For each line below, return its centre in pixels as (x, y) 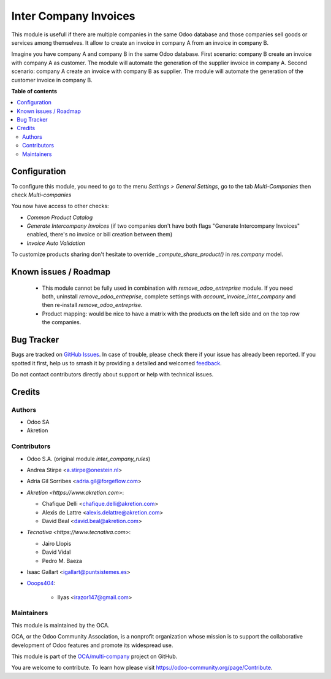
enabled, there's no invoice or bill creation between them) (100, 235)
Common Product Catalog (60, 217)
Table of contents (34, 91)
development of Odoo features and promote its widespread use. (92, 645)
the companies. (62, 322)
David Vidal (56, 552)
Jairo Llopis (57, 543)
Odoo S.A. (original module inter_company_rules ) (89, 459)
